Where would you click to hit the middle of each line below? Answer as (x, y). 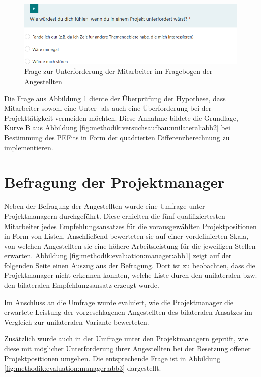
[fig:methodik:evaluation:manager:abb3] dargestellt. (83, 368)
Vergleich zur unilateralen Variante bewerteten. (77, 321)
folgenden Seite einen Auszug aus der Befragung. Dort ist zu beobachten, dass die (130, 265)
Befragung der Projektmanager (114, 182)
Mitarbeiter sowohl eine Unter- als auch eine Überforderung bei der (108, 108)
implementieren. (29, 147)
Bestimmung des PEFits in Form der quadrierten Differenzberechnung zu (117, 137)
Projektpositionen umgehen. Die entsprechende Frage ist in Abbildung (112, 358)
